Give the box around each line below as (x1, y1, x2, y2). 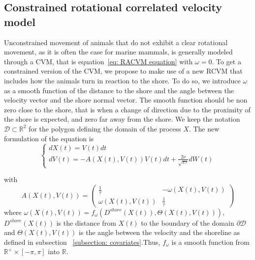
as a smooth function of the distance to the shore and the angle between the (4, 85, 234, 95)
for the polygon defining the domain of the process (29, 123, 181, 133)
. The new (189, 123, 220, 133)
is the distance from (56, 217, 116, 228)
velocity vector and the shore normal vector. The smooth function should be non (4, 95, 248, 105)
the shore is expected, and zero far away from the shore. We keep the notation (4, 114, 240, 124)
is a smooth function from (171, 236, 250, 247)
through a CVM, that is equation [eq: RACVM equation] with (4, 56, 193, 66)
